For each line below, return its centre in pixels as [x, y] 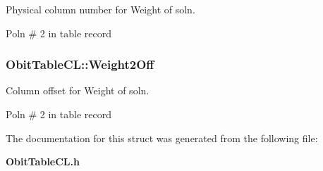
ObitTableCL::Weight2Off [80, 64]
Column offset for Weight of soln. [78, 90]
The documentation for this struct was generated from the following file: [162, 138]
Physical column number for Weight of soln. [100, 9]
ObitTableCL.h [43, 161]
